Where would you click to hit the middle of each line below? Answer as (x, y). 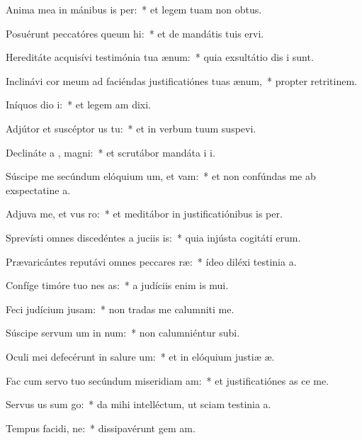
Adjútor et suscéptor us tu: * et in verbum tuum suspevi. (131, 128)
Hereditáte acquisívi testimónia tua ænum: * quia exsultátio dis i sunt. (160, 57)
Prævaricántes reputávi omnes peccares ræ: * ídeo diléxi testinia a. (151, 261)
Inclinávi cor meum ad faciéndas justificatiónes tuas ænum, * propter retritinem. (181, 80)
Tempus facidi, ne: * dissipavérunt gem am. (101, 428)
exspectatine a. (38, 190)
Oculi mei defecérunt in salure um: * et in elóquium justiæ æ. (140, 356)
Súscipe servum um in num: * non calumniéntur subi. (123, 333)
